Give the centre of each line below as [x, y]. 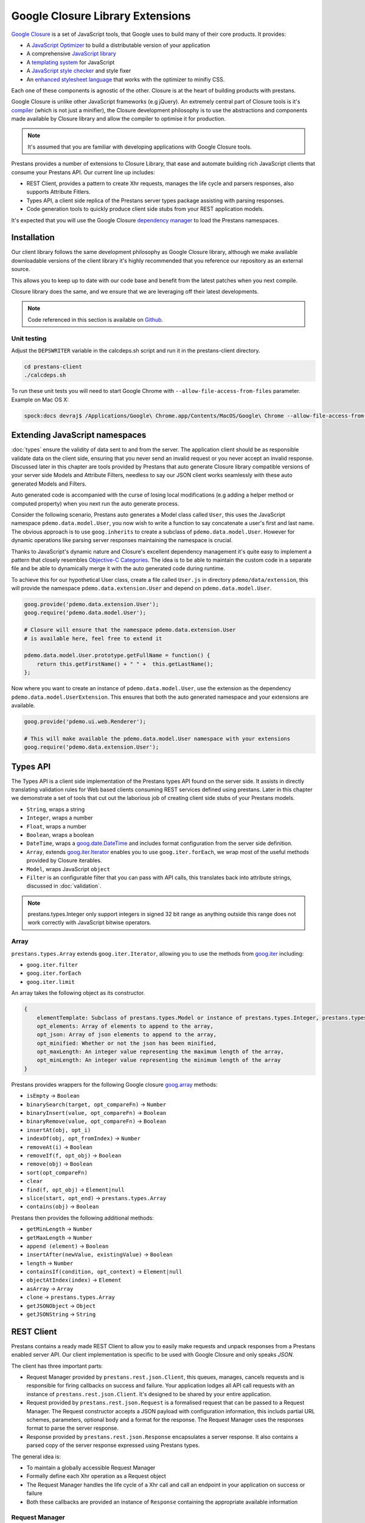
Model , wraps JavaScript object [68, 869]
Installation [33, 238]
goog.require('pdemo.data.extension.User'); [92, 747]
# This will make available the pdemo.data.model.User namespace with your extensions [157, 738]
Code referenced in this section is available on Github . [96, 319]
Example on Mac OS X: [40, 400]
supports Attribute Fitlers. [58, 192]
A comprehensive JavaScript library [71, 54]
